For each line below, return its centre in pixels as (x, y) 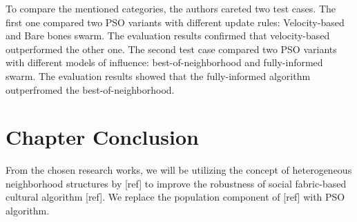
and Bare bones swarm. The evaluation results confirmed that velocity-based (168, 36)
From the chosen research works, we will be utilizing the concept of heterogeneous (179, 170)
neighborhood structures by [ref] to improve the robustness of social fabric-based (176, 183)
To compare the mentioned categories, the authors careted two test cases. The (171, 8)
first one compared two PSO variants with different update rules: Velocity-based (175, 22)
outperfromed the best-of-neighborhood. (90, 89)
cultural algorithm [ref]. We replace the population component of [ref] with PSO (175, 197)
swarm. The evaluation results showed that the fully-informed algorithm (158, 75)
